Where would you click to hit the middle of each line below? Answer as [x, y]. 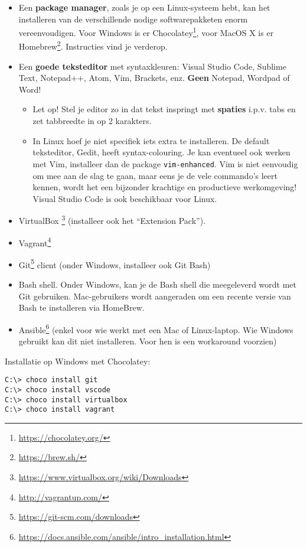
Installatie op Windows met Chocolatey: [78, 361]
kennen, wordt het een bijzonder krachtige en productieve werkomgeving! [165, 187]
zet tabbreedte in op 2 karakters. [92, 121]
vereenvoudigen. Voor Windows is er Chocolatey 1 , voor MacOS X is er [146, 32]
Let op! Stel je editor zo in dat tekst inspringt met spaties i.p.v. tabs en [164, 109]
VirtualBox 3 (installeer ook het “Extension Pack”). [112, 219]
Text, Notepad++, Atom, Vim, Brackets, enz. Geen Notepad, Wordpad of [154, 78]
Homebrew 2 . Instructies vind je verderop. [93, 45]
